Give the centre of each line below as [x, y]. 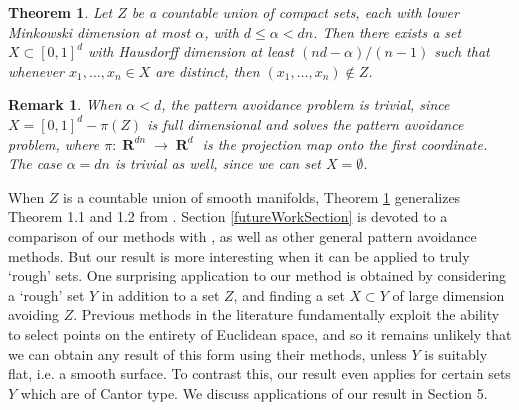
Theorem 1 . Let [60, 12]
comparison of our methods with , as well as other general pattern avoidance [242, 235]
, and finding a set [289, 294]
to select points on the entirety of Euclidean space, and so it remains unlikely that [260, 333]
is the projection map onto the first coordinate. [345, 143]
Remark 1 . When [65, 104]
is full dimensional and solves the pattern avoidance [305, 123]
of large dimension [448, 294]
